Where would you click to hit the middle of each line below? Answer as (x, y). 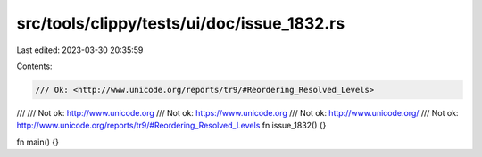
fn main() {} (38, 142)
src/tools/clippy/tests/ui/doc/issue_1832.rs (181, 23)
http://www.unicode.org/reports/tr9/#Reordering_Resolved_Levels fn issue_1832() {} (171, 126)
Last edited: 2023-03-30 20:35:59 (80, 50)
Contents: (34, 66)
